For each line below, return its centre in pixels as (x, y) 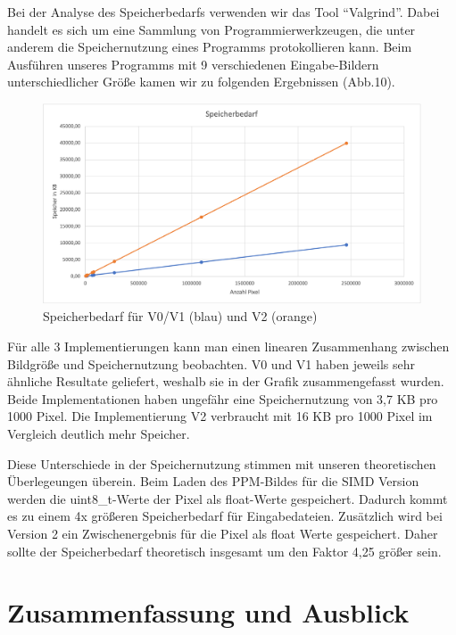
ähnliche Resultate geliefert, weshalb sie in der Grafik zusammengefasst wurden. (226, 381)
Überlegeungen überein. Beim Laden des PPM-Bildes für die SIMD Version (213, 481)
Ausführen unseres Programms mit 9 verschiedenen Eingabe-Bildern (193, 64)
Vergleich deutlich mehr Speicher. (99, 433)
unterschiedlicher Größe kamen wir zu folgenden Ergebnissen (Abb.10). (201, 82)
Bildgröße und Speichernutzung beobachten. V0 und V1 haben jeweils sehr (211, 363)
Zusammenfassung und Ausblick (208, 612)
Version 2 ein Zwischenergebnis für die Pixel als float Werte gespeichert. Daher (223, 533)
